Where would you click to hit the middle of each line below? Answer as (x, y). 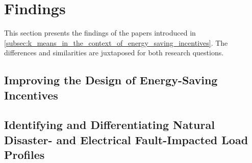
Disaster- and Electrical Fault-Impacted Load (126, 139)
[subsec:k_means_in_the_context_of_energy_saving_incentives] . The (116, 42)
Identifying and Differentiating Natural (109, 125)
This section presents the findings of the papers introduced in (100, 33)
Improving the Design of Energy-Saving (111, 80)
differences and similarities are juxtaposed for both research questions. (114, 53)
